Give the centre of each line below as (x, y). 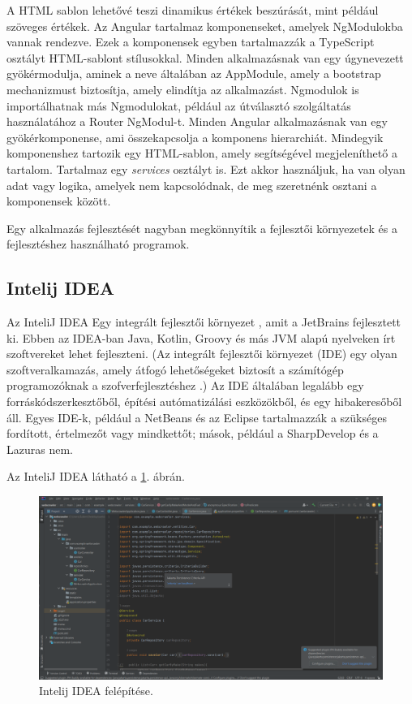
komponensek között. (59, 201)
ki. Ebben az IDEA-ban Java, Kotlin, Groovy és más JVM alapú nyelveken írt (201, 337)
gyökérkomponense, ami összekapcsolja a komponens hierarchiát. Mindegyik (195, 137)
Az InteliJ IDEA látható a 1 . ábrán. (96, 476)
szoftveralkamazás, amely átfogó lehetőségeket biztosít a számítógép (175, 369)
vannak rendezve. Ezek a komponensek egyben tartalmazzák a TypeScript (191, 42)
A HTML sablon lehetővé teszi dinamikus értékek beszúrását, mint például (193, 10)
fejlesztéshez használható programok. (98, 244)
